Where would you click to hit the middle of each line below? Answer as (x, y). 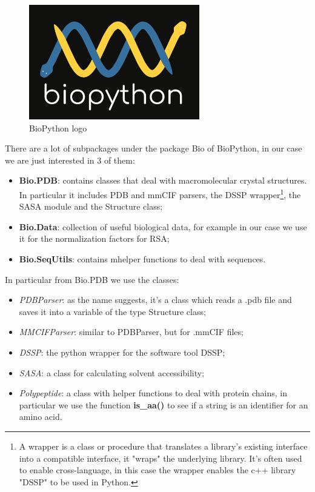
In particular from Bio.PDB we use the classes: (92, 279)
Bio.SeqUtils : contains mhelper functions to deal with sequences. (142, 259)
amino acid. (41, 417)
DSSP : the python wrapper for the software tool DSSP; (122, 352)
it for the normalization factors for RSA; (94, 238)
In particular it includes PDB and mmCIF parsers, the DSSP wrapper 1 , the (160, 193)
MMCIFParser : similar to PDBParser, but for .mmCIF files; (131, 332)
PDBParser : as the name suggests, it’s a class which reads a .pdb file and (155, 300)
